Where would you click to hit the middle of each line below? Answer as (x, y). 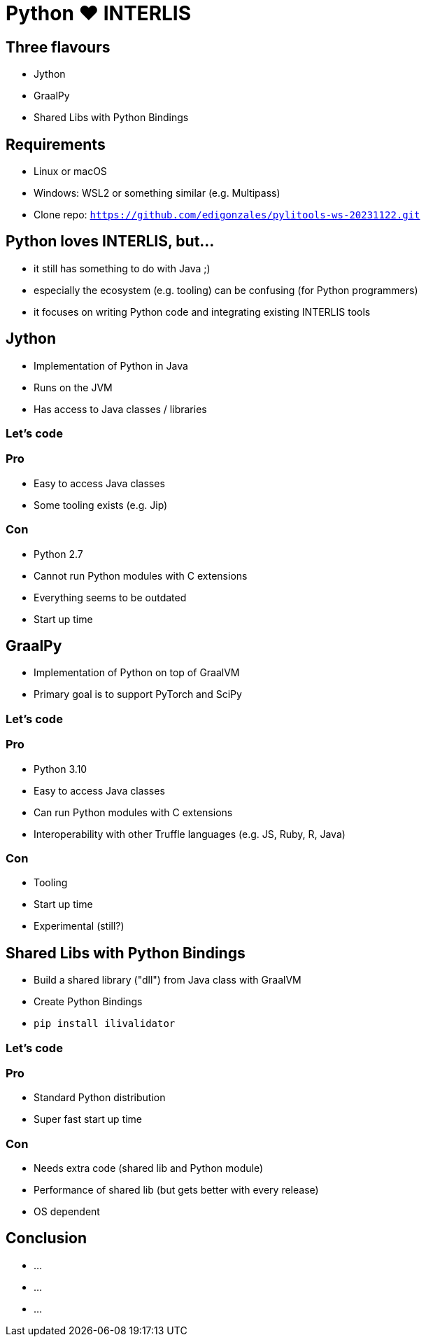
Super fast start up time (88, 1119)
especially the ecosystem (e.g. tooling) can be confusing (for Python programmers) (226, 290)
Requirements (56, 144)
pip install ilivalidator (105, 1024)
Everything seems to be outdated (110, 597)
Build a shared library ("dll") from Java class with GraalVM (168, 980)
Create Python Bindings (88, 1002)
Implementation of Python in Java (111, 365)
